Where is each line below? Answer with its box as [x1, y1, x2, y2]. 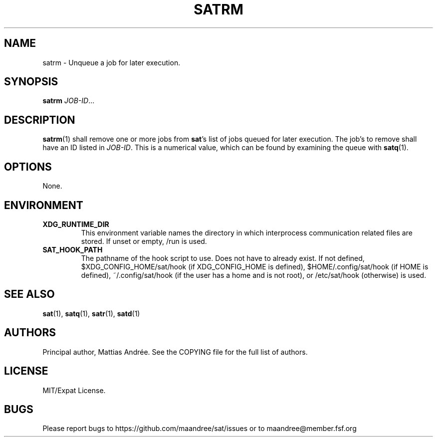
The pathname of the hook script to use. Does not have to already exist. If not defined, [81, 253, 365, 262]
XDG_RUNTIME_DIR [42, 220, 109, 228]
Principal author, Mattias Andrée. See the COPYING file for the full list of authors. [42, 347, 308, 356]
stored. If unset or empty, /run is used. [81, 236, 207, 245]
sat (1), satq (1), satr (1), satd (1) [42, 309, 140, 318]
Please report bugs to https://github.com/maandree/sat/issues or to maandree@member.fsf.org [42, 424, 357, 433]
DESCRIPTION [4, 113, 75, 126]
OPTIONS [4, 160, 52, 173]
